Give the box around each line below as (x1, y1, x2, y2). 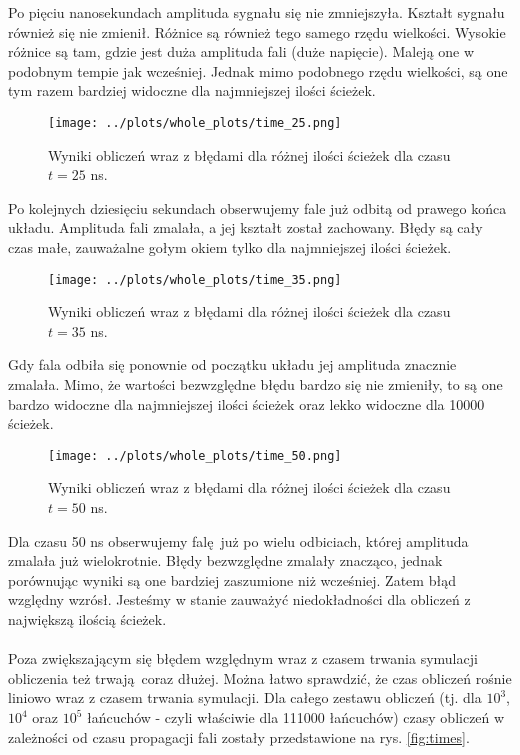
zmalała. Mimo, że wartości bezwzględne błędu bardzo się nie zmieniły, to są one (8, 374, 503, 395)
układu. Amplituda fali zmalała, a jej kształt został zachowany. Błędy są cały (8, 217, 483, 238)
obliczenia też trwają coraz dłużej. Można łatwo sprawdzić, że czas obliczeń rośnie (8, 667, 512, 688)
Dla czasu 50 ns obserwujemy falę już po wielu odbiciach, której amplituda (8, 530, 469, 551)
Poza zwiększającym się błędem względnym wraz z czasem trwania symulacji (8, 648, 478, 669)
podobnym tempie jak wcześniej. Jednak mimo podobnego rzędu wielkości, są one (8, 60, 508, 81)
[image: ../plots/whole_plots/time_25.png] (48, 115, 342, 130)
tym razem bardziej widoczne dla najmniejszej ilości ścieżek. (8, 80, 376, 101)
